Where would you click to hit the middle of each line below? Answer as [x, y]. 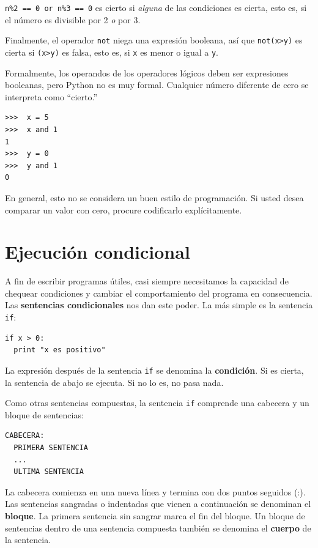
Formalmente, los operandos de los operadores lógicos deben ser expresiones [147, 72]
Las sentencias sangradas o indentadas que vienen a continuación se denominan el [158, 504]
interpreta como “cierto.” [51, 96]
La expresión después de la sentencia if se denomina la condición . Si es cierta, [154, 370]
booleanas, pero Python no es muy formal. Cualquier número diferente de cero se [157, 85]
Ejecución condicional [98, 252]
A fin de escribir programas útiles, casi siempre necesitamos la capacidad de [147, 281]
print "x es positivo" [60, 350]
